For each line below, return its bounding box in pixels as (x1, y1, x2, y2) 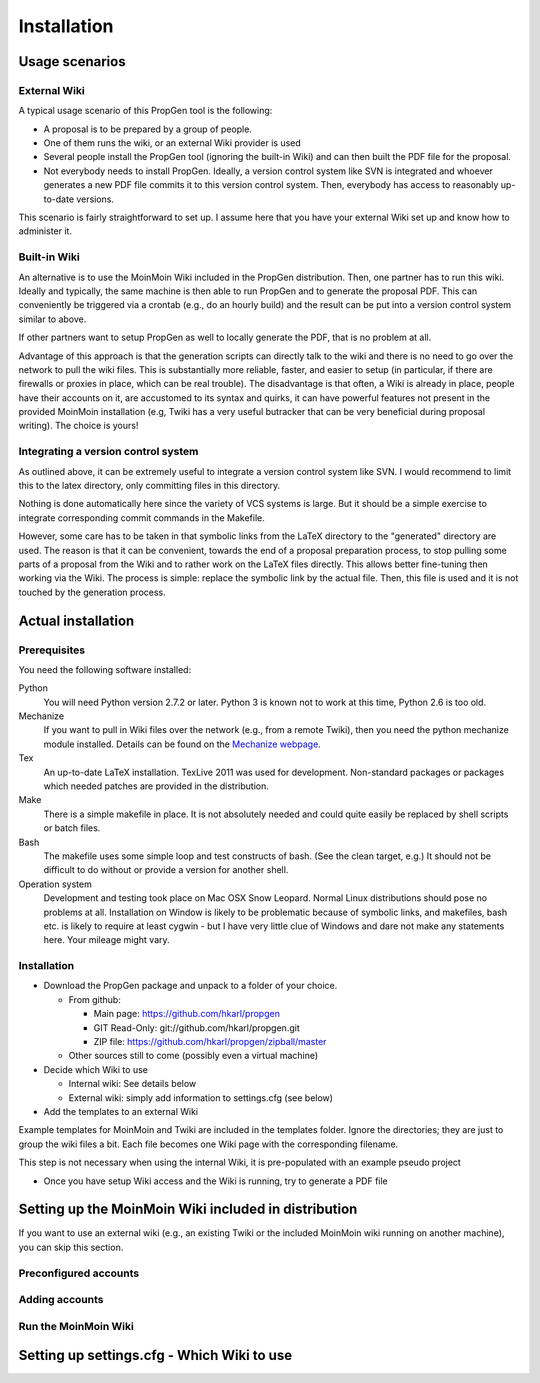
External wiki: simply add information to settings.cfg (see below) (68, 1091, 334, 1104)
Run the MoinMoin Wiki (18, 1319, 134, 1333)
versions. (76, 193, 115, 205)
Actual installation (18, 612, 135, 629)
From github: (68, 993, 122, 1005)
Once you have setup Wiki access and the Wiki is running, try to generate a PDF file (43, 1175, 389, 1187)
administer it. (18, 225, 72, 237)
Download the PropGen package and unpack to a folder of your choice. (43, 980, 338, 992)
